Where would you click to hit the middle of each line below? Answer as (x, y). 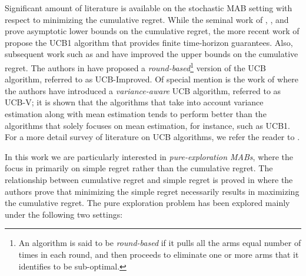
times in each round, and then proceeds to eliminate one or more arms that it (159, 254)
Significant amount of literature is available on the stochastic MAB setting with (149, 8)
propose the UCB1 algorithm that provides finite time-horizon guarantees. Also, (149, 42)
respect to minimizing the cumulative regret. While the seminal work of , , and (147, 19)
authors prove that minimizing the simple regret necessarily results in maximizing (152, 191)
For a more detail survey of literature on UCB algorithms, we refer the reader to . (152, 137)
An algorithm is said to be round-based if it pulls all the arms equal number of (160, 243)
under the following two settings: (64, 214)
